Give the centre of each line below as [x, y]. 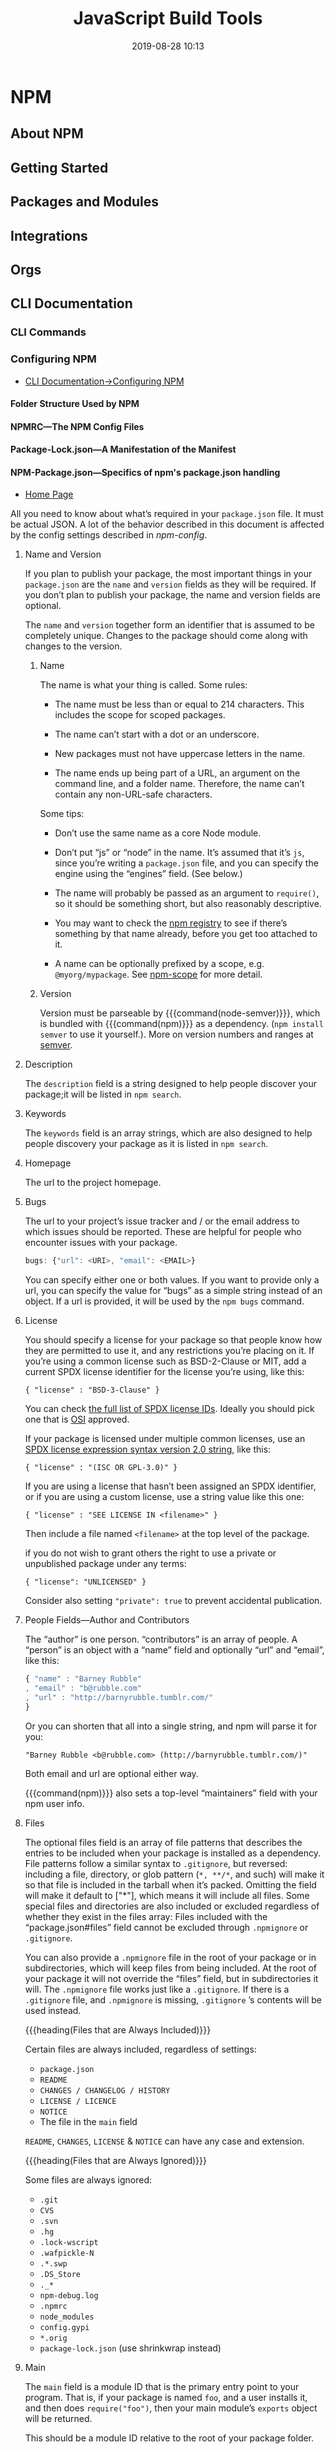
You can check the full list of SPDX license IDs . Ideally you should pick [169, 1409]
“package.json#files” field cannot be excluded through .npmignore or [166, 1927]
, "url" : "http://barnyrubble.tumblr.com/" [119, 1698]
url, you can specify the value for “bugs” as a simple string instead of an [173, 1291]
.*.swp [53, 2263]
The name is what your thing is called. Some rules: [143, 685]
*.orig [53, 2338]
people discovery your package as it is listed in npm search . [146, 1144]
